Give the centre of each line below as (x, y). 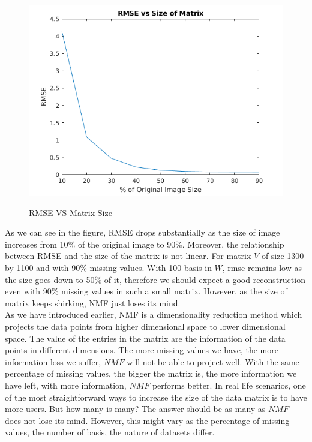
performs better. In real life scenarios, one (229, 385)
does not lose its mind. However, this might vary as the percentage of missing (147, 420)
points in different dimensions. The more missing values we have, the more (142, 350)
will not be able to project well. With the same (213, 361)
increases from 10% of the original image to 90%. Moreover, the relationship (145, 244)
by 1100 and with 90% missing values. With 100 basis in (108, 267)
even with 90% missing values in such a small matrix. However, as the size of (146, 291)
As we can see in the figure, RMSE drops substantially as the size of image (142, 232)
